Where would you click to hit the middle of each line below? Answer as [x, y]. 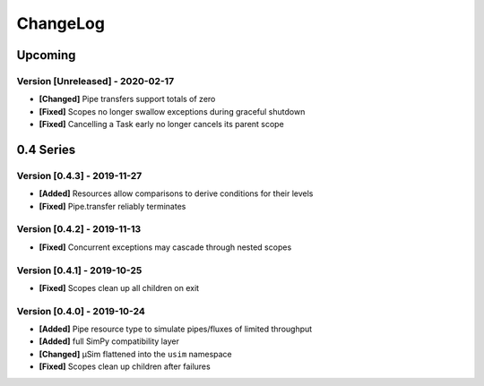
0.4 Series [46, 149]
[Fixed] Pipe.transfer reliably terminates [112, 206]
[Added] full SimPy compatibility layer [109, 341]
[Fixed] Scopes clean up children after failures [125, 366]
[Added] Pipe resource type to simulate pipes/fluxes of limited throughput [176, 329]
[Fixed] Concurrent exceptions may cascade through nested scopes [165, 247]
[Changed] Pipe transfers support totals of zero [127, 99]
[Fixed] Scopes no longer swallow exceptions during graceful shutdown [172, 111]
